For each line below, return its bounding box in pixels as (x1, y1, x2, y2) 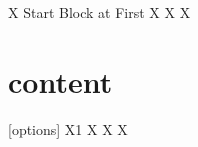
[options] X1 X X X (8, 118, 128, 139)
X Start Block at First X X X (8, 2, 191, 22)
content (8, 60, 113, 101)
